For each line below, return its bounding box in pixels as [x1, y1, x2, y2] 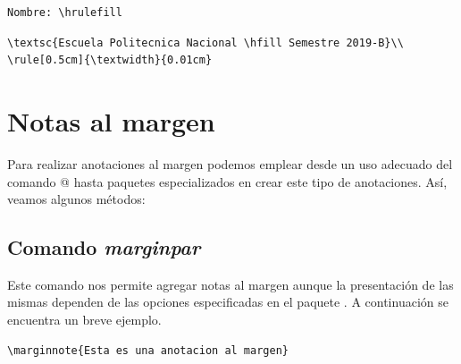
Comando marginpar [7, 233, 201, 261]
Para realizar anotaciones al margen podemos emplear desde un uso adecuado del [7, 154, 453, 173]
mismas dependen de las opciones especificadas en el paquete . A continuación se [7, 292, 448, 311]
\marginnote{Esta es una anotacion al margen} [7, 343, 289, 357]
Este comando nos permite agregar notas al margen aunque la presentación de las [7, 275, 454, 293]
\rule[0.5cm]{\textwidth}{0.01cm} [7, 54, 213, 67]
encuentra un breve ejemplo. [7, 310, 162, 329]
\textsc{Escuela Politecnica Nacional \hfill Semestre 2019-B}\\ [7, 36, 404, 49]
